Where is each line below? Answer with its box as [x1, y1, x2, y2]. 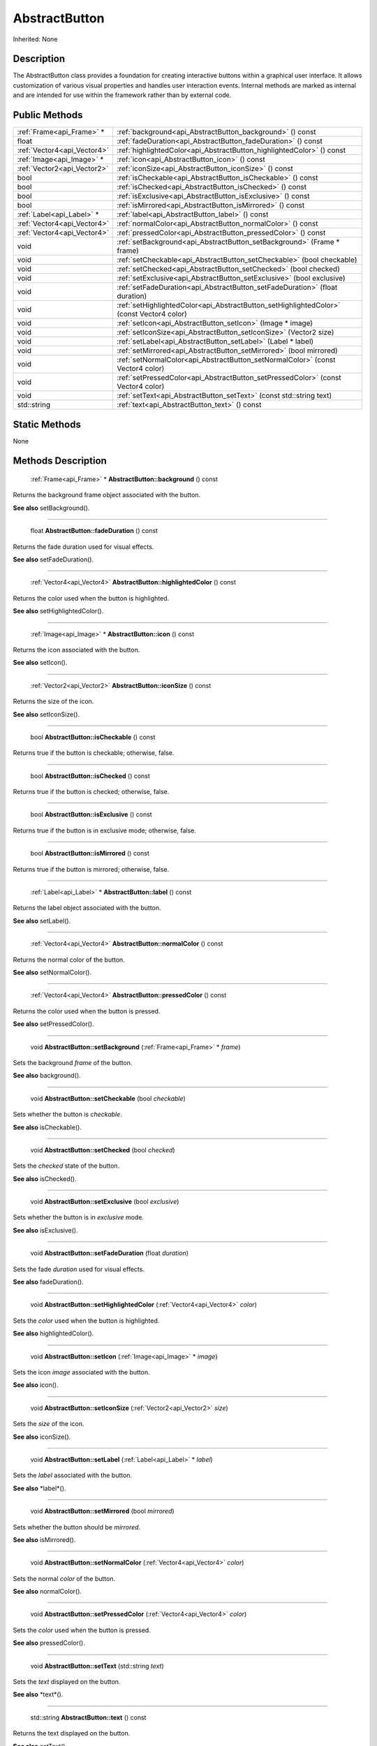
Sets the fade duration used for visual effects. [13, 1265, 145, 1273]
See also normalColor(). [13, 1587, 82, 1596]
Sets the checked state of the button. [13, 1161, 120, 1170]
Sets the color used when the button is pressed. [13, 1626, 151, 1634]
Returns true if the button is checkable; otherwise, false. [13, 749, 175, 757]
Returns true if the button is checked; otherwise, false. [13, 788, 170, 796]
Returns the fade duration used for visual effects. [13, 542, 154, 551]
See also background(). [13, 1071, 81, 1080]
